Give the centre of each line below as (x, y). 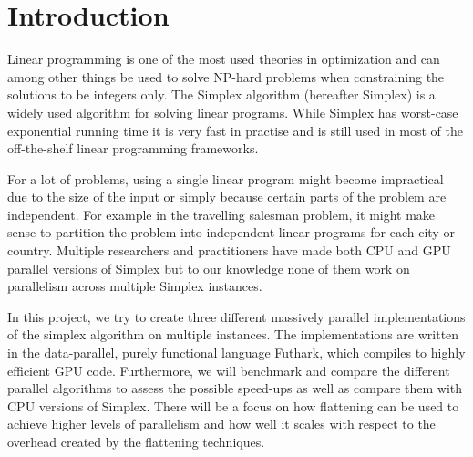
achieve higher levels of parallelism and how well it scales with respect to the (221, 424)
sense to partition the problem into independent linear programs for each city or (231, 232)
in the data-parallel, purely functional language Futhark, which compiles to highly (236, 353)
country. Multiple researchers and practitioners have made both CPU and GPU (229, 250)
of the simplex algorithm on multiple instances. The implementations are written (233, 334)
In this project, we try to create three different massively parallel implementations (236, 316)
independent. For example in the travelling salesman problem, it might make (221, 214)
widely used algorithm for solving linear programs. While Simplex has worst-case (233, 112)
